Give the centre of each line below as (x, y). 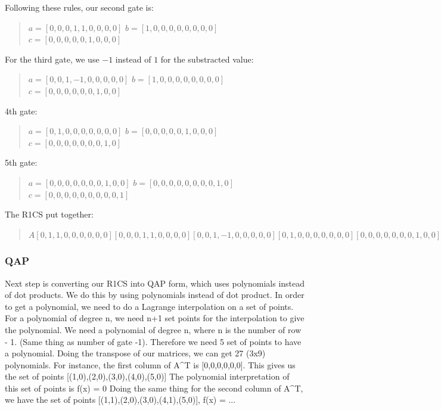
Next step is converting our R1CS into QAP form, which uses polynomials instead (155, 283)
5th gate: (21, 162)
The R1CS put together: (49, 214)
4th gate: (21, 111)
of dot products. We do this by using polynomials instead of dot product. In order (155, 295)
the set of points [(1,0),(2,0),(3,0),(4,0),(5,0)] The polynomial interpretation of (147, 376)
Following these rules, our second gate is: (79, 7)
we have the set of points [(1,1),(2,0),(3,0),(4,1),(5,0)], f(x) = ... (120, 400)
